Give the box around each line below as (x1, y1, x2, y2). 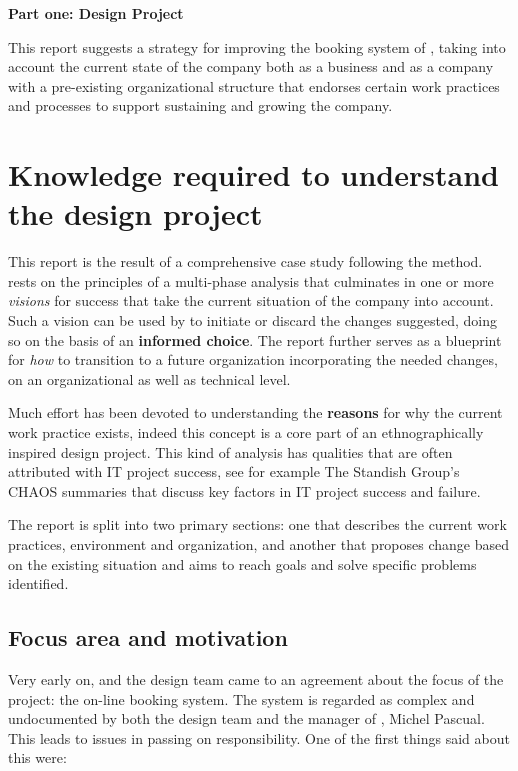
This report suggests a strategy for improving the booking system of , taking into (8, 36, 506, 57)
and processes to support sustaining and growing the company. (8, 95, 393, 116)
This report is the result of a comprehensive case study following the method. (8, 251, 483, 272)
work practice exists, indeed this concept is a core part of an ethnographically (8, 422, 484, 443)
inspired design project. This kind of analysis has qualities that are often (8, 441, 453, 462)
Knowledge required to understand (8, 154, 499, 195)
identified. (8, 573, 69, 594)
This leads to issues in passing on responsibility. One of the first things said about (8, 727, 510, 748)
